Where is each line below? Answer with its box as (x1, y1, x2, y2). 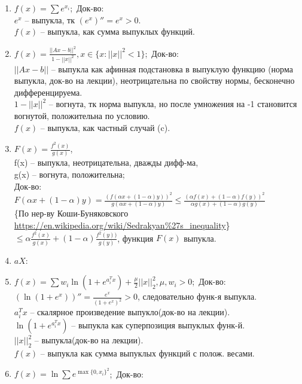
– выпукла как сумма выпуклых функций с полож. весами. (40, 347, 255, 359)
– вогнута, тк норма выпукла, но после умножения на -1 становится (48, 97, 297, 110)
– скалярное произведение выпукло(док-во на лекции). (30, 306, 230, 318)
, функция (117, 231, 154, 244)
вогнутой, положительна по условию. (14, 109, 150, 121)
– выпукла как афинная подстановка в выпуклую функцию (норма (51, 62, 293, 75)
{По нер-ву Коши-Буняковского (14, 207, 129, 220)
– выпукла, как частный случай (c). (40, 121, 170, 133)
